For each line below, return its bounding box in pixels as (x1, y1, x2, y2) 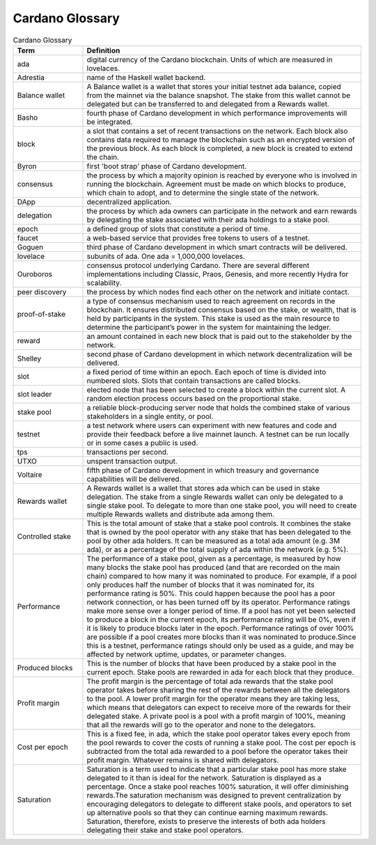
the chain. (86, 152, 120, 161)
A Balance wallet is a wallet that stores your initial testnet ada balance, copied (86, 81, 341, 91)
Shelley (17, 354, 42, 363)
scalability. (86, 278, 122, 287)
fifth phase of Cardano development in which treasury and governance (86, 465, 320, 475)
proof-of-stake (17, 309, 66, 319)
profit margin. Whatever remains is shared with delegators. (86, 755, 279, 765)
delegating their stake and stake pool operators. (86, 825, 244, 835)
